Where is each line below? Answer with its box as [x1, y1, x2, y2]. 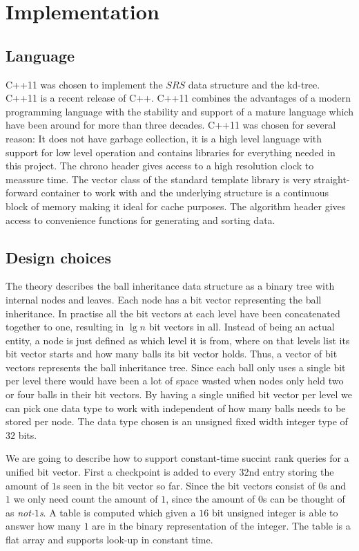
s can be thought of [263, 492, 345, 506]
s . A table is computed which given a [39, 505, 196, 519]
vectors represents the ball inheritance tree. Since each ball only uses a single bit [6, 359, 346, 374]
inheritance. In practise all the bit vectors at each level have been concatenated [6, 306, 340, 320]
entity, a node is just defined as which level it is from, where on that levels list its [6, 333, 350, 347]
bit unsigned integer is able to [211, 505, 338, 519]
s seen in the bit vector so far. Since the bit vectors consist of [56, 478, 316, 492]
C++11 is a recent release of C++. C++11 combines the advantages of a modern [6, 91, 351, 105]
